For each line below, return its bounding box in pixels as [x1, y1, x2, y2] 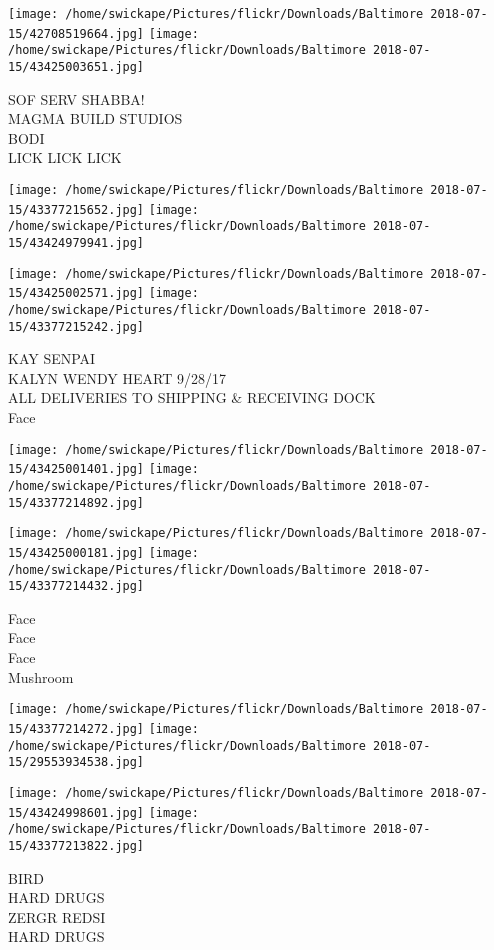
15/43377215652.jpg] [8, 202, 145, 217]
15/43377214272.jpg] [8, 721, 145, 736]
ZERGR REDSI [8, 906, 106, 927]
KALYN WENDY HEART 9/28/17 [8, 367, 226, 388]
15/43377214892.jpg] [8, 495, 145, 510]
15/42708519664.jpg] [8, 26, 145, 41]
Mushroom [8, 666, 74, 687]
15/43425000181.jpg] [8, 545, 145, 560]
